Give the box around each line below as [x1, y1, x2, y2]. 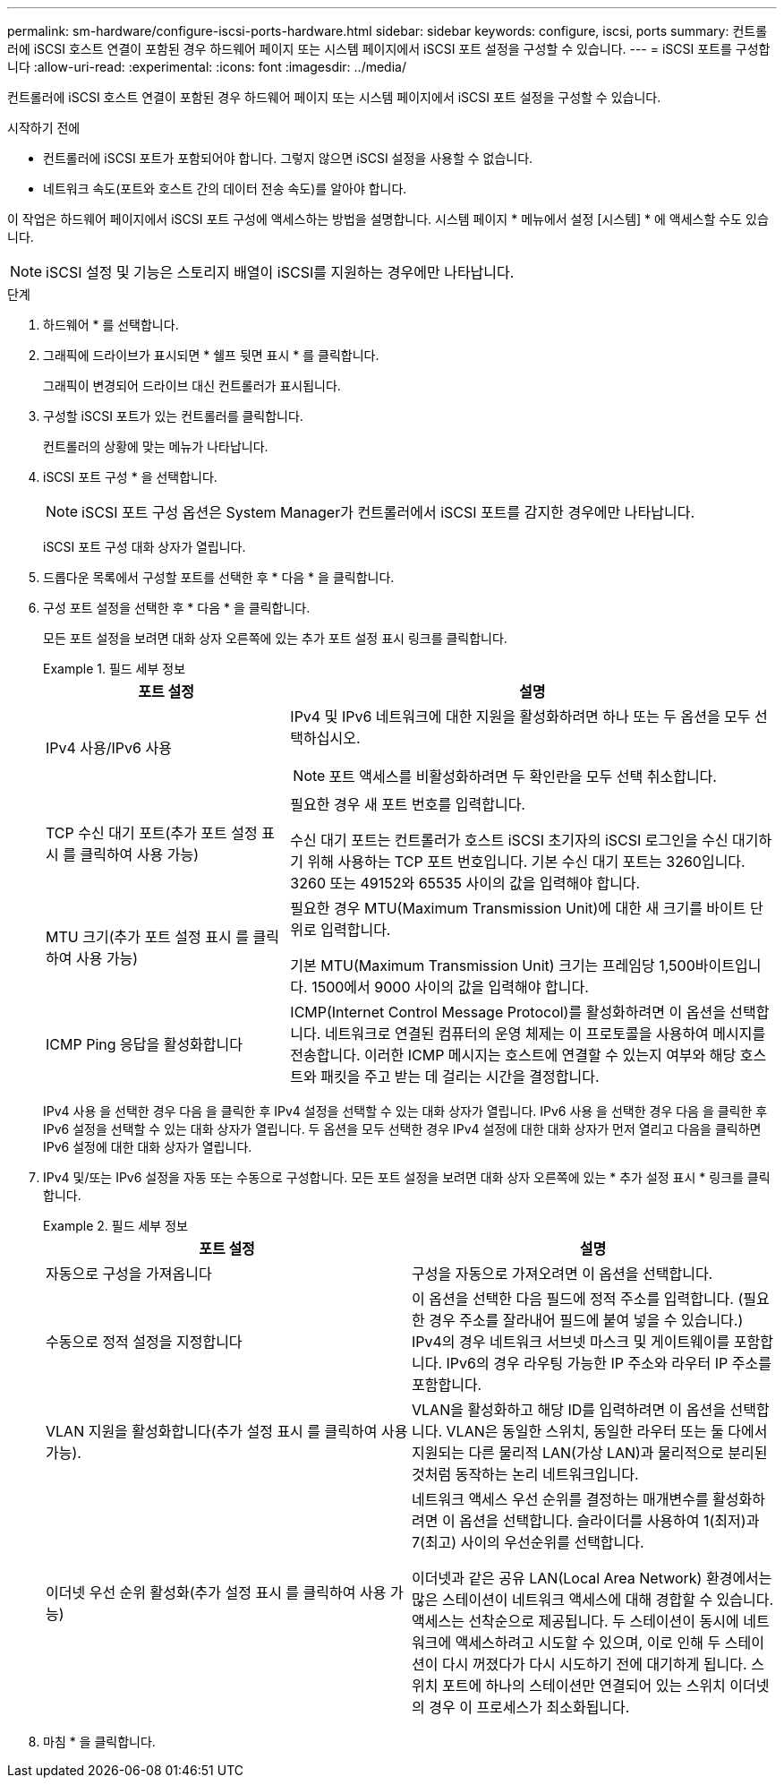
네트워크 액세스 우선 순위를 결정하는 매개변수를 [412, 1490, 709, 1508]
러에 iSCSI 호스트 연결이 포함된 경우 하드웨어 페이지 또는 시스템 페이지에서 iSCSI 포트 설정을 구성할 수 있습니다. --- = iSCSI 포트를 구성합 [7, 41, 771, 56]
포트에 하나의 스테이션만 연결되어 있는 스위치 [441, 1677, 726, 1695]
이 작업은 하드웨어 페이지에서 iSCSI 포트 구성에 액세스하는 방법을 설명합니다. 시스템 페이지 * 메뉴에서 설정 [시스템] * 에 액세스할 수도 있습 [7, 211, 769, 227]
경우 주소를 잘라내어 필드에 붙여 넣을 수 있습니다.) [429, 1311, 744, 1329]
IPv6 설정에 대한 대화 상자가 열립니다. [43, 1139, 252, 1154]
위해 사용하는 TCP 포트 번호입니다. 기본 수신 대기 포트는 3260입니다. [307, 853, 746, 871]
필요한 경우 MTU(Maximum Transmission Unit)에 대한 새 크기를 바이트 [290, 899, 746, 917]
